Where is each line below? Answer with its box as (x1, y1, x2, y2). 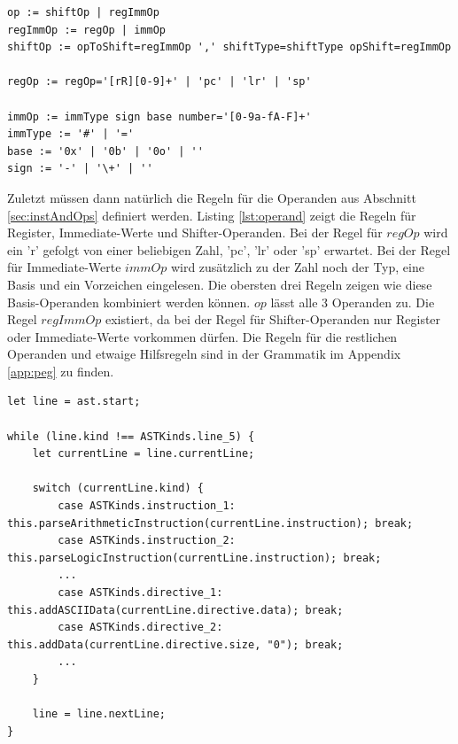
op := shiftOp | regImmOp (7, 6, 159, 19)
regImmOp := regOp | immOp (7, 23, 166, 36)
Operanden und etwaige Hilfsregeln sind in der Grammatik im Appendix (7, 345, 401, 363)
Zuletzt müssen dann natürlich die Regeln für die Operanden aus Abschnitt (7, 188, 416, 206)
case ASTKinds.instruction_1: (58, 500, 236, 513)
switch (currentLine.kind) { (32, 482, 204, 495)
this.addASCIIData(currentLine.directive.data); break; (7, 603, 344, 616)
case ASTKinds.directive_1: (58, 586, 223, 599)
